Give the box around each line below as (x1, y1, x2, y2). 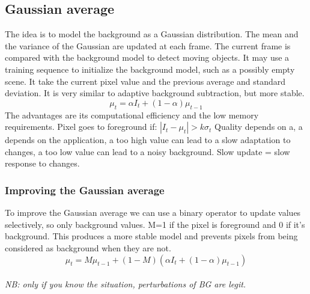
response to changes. (5, 157, 80, 170)
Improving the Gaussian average (5, 182, 165, 197)
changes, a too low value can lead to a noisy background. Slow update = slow (5, 145, 290, 158)
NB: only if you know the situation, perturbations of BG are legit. (5, 278, 246, 290)
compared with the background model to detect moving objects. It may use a (5, 51, 290, 64)
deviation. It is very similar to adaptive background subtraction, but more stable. (5, 87, 305, 99)
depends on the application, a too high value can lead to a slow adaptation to (5, 133, 291, 146)
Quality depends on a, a (214, 120, 303, 133)
